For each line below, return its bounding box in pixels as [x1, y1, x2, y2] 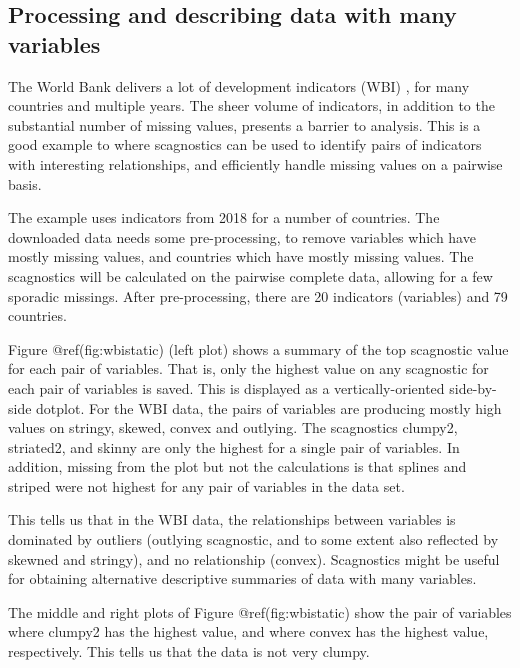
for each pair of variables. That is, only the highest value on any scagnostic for [8, 358, 489, 379]
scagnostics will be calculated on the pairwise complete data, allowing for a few [8, 265, 493, 286]
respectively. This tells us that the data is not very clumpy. [8, 641, 370, 662]
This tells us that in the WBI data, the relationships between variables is [8, 509, 456, 530]
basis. [8, 173, 42, 194]
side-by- [449, 377, 497, 398]
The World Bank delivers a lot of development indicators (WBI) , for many [8, 75, 470, 96]
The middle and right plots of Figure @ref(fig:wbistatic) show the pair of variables [8, 601, 512, 622]
